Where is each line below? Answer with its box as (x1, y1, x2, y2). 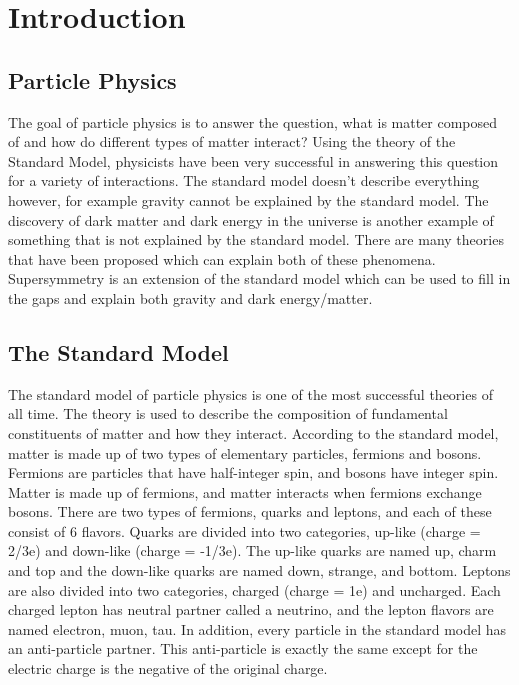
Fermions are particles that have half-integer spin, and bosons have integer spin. (8, 462, 499, 483)
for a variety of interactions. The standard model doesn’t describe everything (8, 170, 480, 191)
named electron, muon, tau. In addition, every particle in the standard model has (8, 618, 507, 639)
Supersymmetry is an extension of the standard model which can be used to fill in (8, 268, 511, 289)
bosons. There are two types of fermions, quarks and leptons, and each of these (8, 501, 492, 522)
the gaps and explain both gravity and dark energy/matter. (8, 287, 373, 308)
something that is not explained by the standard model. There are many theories (8, 229, 504, 250)
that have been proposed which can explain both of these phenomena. (8, 248, 436, 269)
